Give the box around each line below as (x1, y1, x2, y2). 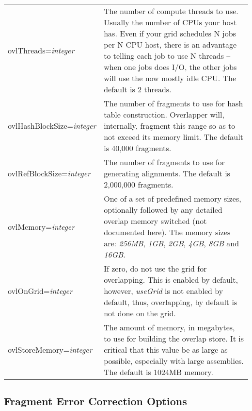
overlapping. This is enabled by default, (104, 274, 238, 285)
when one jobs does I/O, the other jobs (104, 61, 237, 72)
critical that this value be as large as (104, 344, 228, 355)
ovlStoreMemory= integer (8, 344, 93, 355)
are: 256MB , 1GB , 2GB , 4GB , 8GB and (104, 238, 239, 249)
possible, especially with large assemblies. (104, 355, 244, 366)
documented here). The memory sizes (104, 226, 231, 238)
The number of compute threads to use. (104, 5, 238, 17)
